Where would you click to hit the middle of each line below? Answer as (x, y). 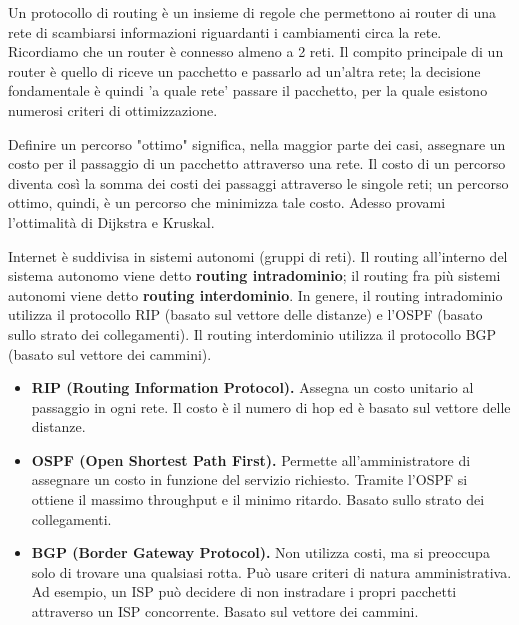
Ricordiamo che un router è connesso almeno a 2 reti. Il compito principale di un (256, 51)
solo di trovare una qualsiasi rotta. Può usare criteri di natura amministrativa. (271, 571)
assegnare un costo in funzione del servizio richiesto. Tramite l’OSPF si (249, 479)
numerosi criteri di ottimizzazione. (113, 109)
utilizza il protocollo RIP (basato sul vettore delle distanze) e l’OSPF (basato (245, 314)
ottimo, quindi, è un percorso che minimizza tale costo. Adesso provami (227, 202)
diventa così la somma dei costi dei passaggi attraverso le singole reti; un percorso (258, 182)
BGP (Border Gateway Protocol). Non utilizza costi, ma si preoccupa (260, 552)
